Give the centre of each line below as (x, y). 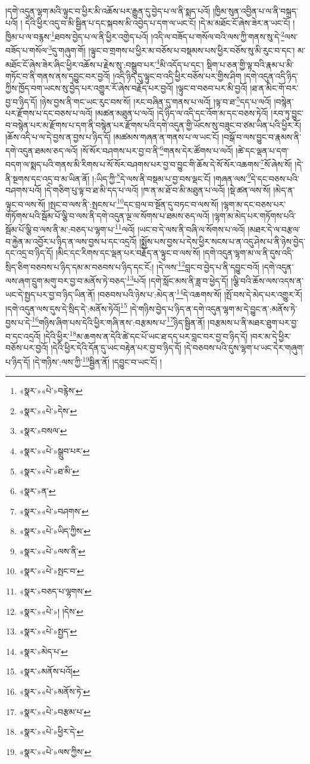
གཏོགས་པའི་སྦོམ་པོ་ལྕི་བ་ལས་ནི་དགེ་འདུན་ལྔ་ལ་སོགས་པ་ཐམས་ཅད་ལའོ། (107, 215)
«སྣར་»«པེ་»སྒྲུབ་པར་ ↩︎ (54, 450)
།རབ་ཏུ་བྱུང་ (287, 113)
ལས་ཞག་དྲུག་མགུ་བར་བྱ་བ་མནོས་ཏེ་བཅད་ (66, 280)
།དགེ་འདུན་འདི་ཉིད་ (271, 76)
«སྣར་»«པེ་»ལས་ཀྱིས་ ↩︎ (55, 751)
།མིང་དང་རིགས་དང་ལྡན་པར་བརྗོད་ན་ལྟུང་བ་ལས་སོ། (128, 253)
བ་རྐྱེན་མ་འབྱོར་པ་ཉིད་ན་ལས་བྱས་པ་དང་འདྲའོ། (71, 241)
